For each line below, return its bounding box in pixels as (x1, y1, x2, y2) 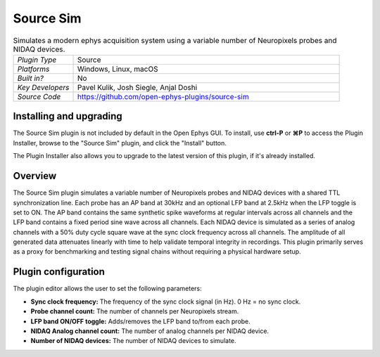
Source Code (17, 91, 61, 101)
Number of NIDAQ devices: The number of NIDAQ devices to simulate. (30, 337, 236, 345)
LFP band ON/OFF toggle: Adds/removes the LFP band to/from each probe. (30, 317, 251, 325)
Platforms (17, 64, 50, 74)
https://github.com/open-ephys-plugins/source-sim (77, 91, 249, 101)
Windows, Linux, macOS (77, 64, 158, 74)
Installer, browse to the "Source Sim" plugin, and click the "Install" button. (13, 138, 227, 147)
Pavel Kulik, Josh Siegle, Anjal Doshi (77, 82, 198, 92)
